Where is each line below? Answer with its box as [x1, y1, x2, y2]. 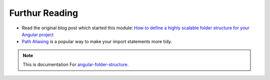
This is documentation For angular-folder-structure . [22, 62, 129, 68]
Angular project [21, 31, 54, 37]
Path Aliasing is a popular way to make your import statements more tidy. [21, 39, 172, 45]
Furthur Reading [9, 7, 78, 18]
